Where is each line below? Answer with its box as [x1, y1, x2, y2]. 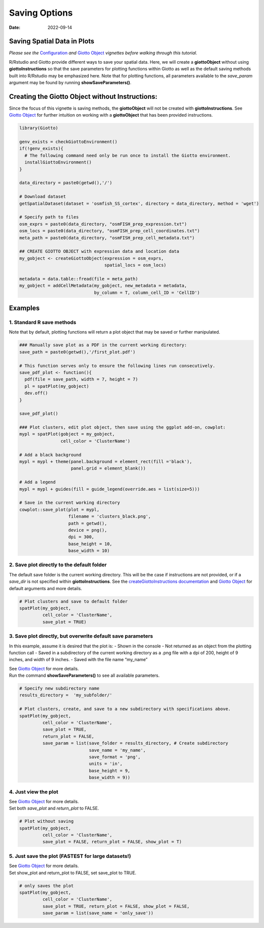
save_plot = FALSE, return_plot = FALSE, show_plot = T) [42, 839, 182, 845]
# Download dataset [19, 194, 66, 199]
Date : [9, 24, 21, 30]
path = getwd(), [68, 521, 108, 526]
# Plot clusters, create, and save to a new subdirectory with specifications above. [19, 706, 231, 712]
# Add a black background [19, 452, 82, 457]
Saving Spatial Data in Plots [9, 37, 95, 46]
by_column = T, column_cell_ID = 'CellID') [94, 289, 200, 295]
